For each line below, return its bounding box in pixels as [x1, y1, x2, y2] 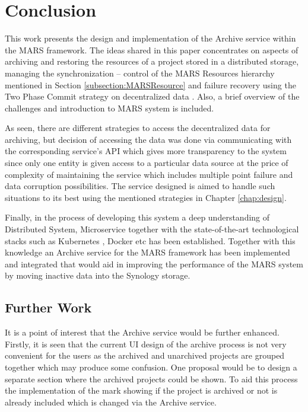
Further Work [5, 298, 92, 317]
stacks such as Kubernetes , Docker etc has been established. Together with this [5, 234, 296, 247]
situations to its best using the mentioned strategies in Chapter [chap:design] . [5, 191, 287, 203]
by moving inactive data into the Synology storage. [5, 269, 190, 282]
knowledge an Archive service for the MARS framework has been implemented [5, 246, 290, 258]
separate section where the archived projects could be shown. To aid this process [5, 372, 298, 385]
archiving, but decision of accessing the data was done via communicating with [5, 133, 292, 145]
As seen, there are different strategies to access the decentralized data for [5, 122, 271, 134]
